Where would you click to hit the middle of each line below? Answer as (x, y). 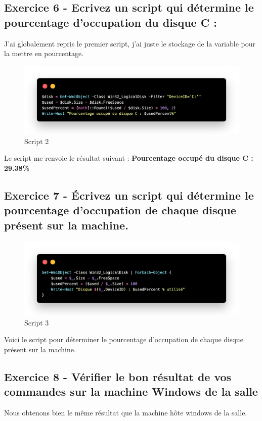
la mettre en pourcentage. (44, 53)
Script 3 (37, 322)
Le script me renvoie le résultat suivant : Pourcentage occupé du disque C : (129, 158)
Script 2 (37, 141)
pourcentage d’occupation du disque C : (111, 22)
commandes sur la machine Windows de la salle (131, 391)
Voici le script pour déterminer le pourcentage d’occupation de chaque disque (124, 339)
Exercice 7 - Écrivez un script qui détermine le (129, 195)
